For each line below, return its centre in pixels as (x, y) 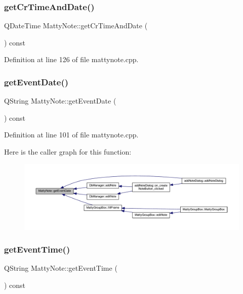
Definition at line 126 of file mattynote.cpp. (71, 59)
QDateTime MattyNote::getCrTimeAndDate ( (76, 26)
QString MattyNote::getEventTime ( (61, 268)
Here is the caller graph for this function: (68, 152)
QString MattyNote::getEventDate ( (60, 101)
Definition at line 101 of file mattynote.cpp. (71, 135)
